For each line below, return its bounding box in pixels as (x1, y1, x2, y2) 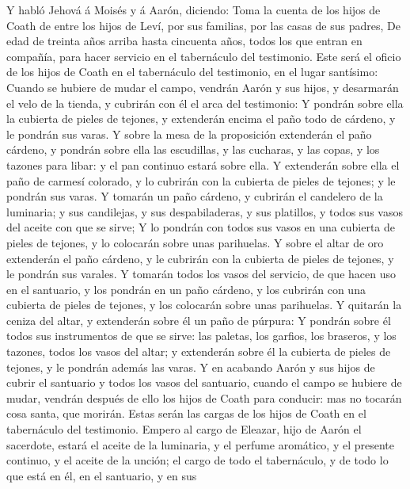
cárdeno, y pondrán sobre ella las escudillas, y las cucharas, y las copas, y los (6, 141, 380, 158)
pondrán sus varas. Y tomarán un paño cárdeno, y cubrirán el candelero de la (6, 188, 383, 204)
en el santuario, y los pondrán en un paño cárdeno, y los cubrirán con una (6, 281, 366, 297)
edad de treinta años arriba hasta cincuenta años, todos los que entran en (6, 32, 363, 49)
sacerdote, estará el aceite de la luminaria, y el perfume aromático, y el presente (6, 436, 395, 453)
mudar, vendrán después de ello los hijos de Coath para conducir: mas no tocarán (6, 389, 402, 406)
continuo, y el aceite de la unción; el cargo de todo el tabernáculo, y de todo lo (6, 452, 389, 468)
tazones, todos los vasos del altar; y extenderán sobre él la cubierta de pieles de (6, 343, 391, 360)
